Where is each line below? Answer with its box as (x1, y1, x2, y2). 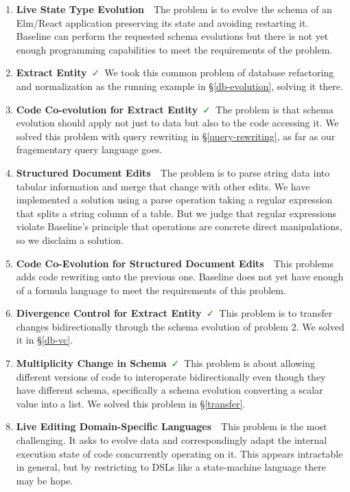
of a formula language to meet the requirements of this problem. (16, 282, 286, 297)
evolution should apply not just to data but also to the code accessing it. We (16, 115, 339, 130)
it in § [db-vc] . (16, 333, 73, 347)
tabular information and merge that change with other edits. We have (16, 179, 310, 193)
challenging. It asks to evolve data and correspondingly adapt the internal (16, 433, 327, 447)
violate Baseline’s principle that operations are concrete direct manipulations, (16, 219, 342, 234)
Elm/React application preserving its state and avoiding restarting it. (16, 15, 309, 30)
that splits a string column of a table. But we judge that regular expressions (16, 205, 337, 220)
